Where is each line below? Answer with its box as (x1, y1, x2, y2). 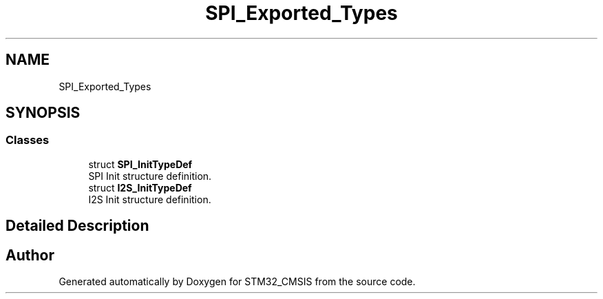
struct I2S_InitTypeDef (88, 181, 192, 194)
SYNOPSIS (6, 104, 81, 122)
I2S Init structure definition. (88, 193, 211, 205)
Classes (6, 133, 50, 147)
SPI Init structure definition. (88, 169, 212, 182)
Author (6, 246, 54, 264)
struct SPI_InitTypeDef (88, 158, 193, 170)
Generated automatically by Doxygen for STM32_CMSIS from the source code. (59, 276, 416, 288)
